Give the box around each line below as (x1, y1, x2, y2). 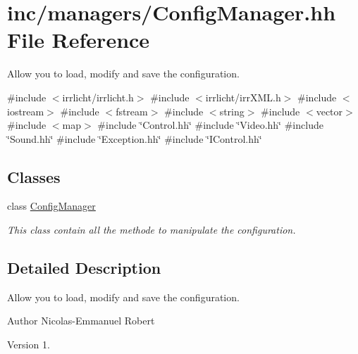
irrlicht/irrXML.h (205, 89, 281, 104)
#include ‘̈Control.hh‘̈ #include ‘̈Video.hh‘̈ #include (97, 118, 323, 132)
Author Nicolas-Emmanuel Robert (7, 313, 155, 328)
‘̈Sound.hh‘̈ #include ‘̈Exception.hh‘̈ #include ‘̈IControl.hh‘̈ (7, 131, 262, 146)
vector (316, 103, 343, 118)
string (219, 103, 245, 118)
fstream (116, 103, 148, 118)
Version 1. (7, 337, 50, 352)
